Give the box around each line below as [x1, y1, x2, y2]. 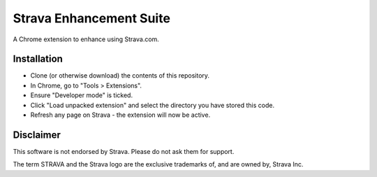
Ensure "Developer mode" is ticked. [30, 91, 133, 99]
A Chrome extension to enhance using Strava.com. [13, 35, 160, 43]
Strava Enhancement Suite [13, 10, 171, 26]
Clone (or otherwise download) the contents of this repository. [30, 71, 209, 80]
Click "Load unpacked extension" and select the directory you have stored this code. [30, 101, 275, 109]
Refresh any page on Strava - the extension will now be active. [30, 111, 211, 119]
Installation [13, 53, 63, 65]
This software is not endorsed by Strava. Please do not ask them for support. [13, 147, 235, 155]
